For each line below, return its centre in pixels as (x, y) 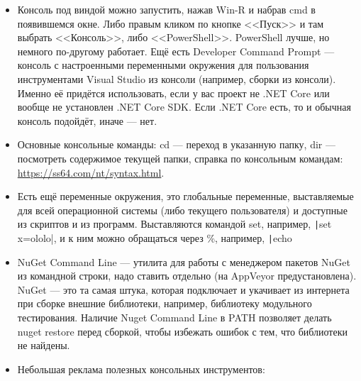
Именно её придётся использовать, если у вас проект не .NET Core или (173, 93)
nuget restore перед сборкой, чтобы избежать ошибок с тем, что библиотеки (182, 331)
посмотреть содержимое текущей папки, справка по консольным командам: (180, 158)
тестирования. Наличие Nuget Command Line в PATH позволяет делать (174, 317)
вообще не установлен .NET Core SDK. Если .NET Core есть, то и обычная (184, 107)
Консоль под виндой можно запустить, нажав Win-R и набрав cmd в (166, 9)
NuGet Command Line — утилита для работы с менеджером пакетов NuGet (184, 261)
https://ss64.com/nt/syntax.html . (91, 172)
